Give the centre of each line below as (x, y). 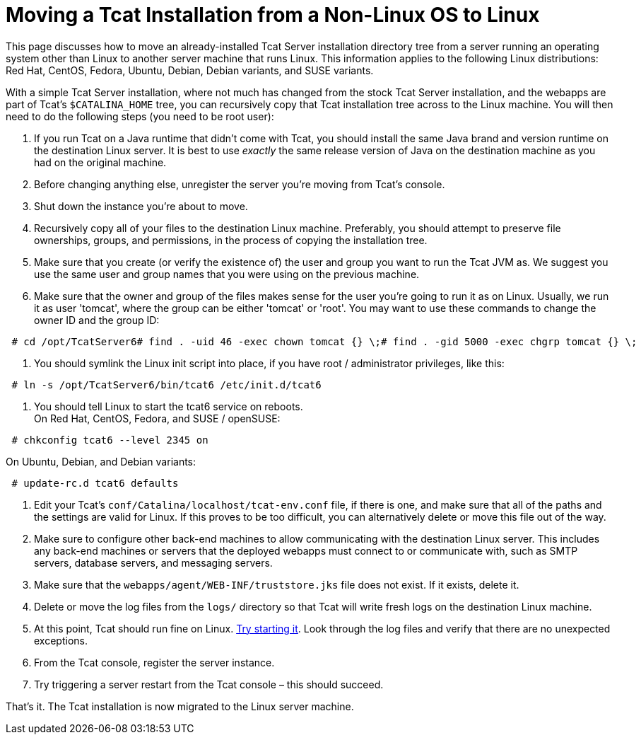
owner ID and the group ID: (97, 320)
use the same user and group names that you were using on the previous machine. (227, 274)
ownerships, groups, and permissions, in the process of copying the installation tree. (231, 240)
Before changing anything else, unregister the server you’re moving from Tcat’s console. (240, 184)
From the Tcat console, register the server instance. (154, 662)
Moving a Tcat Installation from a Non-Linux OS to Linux (273, 15)
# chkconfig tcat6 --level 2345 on (110, 440)
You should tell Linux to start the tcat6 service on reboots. (169, 406)
